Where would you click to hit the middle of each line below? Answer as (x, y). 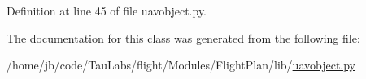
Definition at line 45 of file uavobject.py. (107, 10)
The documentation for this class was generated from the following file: (183, 37)
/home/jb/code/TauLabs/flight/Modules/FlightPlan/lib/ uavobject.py (181, 65)
